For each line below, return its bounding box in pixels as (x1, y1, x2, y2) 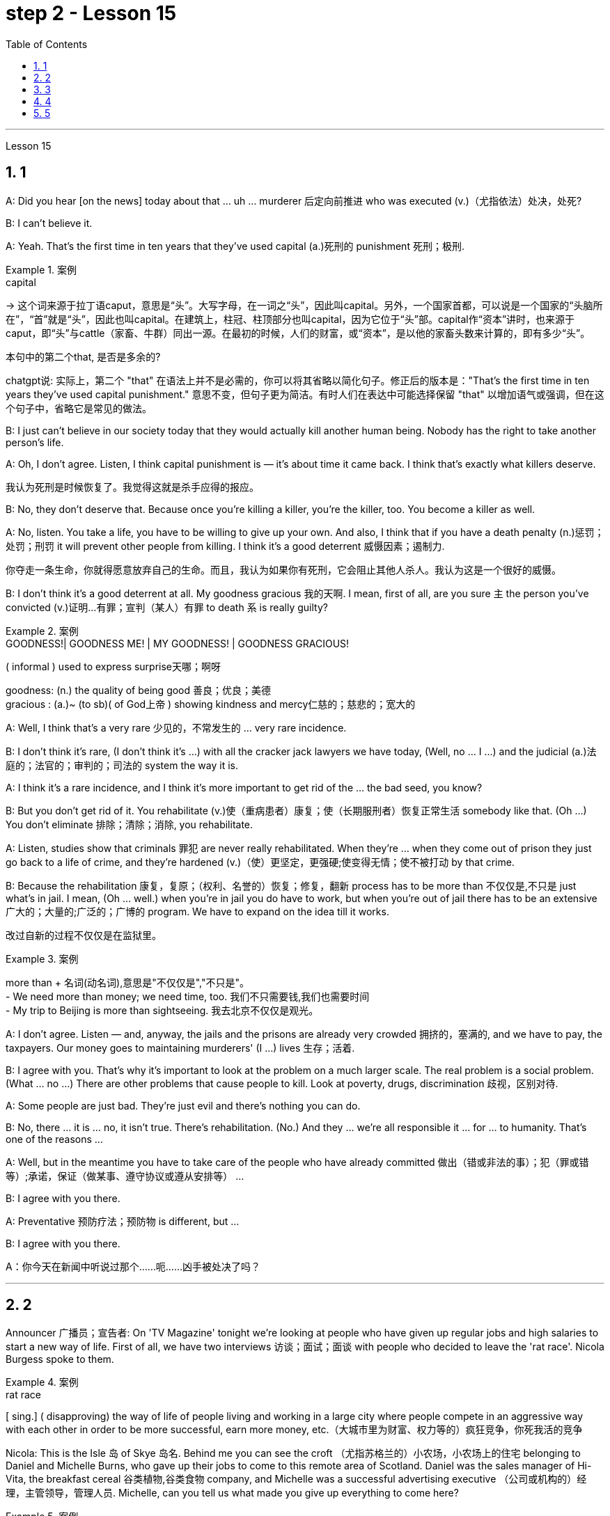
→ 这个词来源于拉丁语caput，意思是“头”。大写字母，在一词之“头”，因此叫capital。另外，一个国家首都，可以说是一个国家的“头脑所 (6, 299, 603, 311)
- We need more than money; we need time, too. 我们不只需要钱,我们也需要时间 (6, 990, 370, 1002)
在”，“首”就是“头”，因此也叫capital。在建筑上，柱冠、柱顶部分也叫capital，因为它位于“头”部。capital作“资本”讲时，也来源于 (6, 313, 575, 325)
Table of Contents (6, 38, 88, 50)
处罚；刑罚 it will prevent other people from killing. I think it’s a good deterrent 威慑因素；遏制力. (6, 539, 445, 552)
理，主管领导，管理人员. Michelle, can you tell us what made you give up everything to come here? (6, 1487, 459, 1499)
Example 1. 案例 (6, 263, 77, 276)
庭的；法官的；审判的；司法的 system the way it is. (6, 759, 238, 771)
